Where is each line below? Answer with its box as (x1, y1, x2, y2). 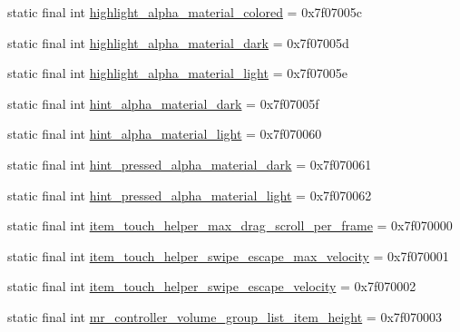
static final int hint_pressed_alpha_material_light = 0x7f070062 (7, 185, 372, 204)
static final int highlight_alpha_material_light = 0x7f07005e (7, 63, 348, 83)
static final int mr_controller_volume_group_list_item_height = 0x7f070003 (7, 307, 443, 326)
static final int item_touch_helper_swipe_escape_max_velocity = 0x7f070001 (7, 246, 449, 265)
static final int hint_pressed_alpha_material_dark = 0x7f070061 (7, 154, 372, 173)
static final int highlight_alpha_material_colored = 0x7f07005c (7, 3, 363, 21)
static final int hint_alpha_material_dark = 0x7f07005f (7, 93, 319, 112)
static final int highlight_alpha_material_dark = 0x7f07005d (7, 33, 349, 52)
